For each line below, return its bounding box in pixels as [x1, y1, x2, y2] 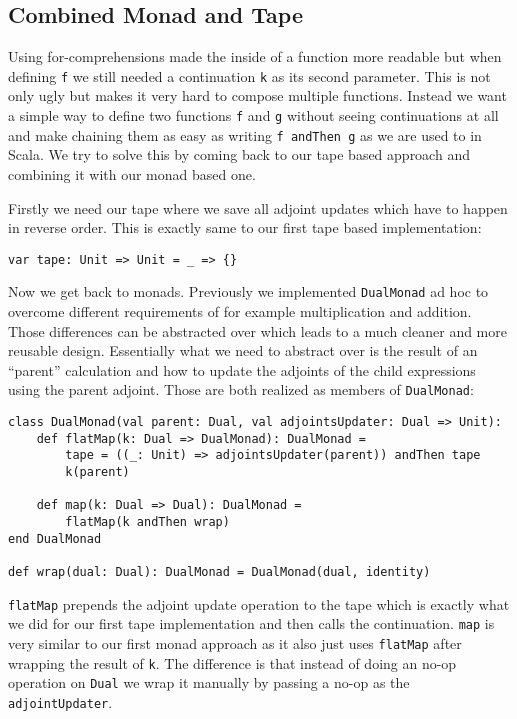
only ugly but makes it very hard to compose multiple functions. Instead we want [8, 85, 507, 106]
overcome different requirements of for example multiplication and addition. [8, 301, 472, 322]
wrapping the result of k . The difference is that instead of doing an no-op [8, 652, 457, 673]
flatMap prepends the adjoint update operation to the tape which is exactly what [8, 593, 510, 614]
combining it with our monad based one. [8, 163, 256, 184]
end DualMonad [8, 531, 102, 546]
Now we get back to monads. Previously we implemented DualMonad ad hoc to [8, 281, 489, 302]
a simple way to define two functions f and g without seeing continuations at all [8, 105, 499, 126]
